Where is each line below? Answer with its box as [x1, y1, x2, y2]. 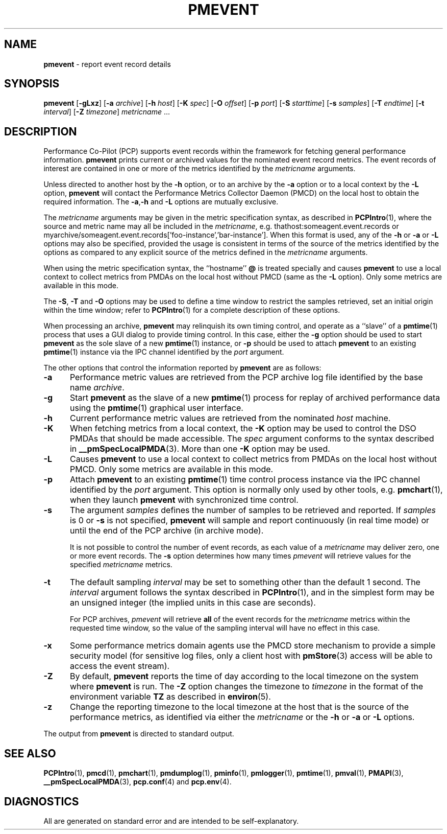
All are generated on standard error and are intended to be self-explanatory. [43, 816, 299, 825]
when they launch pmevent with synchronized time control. [69, 495, 299, 505]
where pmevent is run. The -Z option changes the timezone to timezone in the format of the [69, 681, 424, 692]
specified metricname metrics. [70, 560, 172, 569]
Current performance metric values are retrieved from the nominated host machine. [69, 413, 391, 424]
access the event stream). [69, 661, 170, 671]
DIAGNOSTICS [4, 795, 79, 808]
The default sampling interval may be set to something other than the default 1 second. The [69, 577, 420, 588]
